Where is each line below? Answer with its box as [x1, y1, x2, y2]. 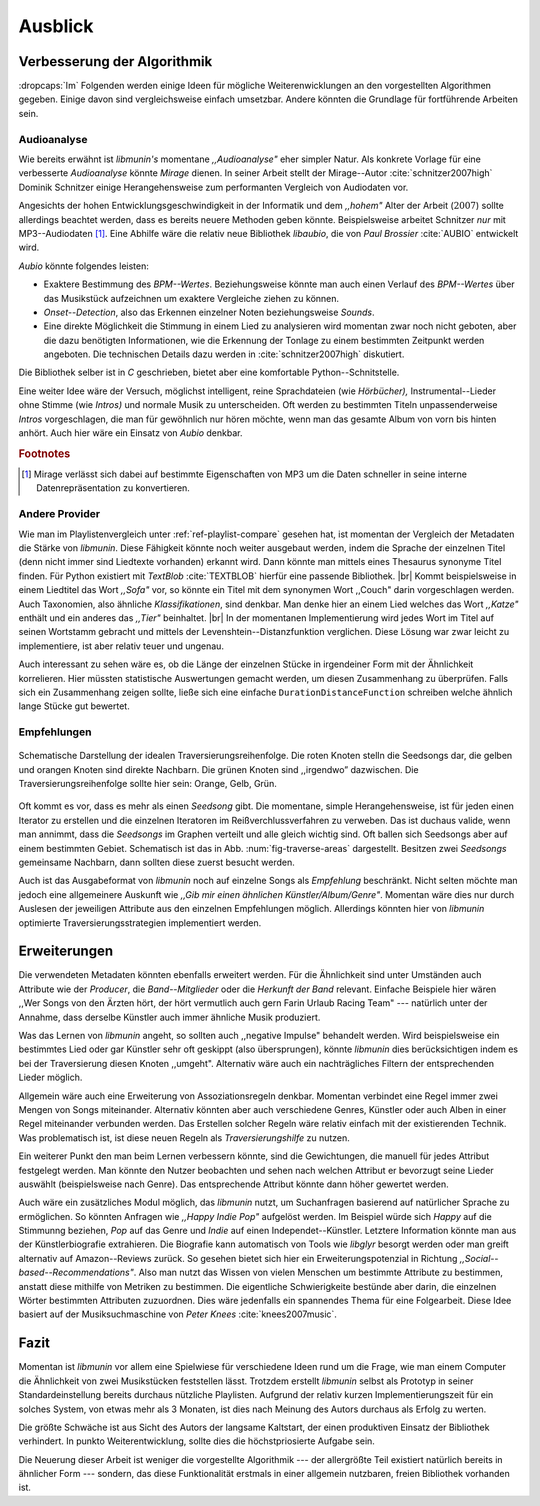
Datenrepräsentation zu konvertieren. [36, 482, 190, 494]
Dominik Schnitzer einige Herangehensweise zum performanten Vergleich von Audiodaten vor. [18, 181, 409, 193]
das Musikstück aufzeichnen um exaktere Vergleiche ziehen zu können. [43, 292, 340, 304]
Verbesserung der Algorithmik [18, 53, 213, 70]
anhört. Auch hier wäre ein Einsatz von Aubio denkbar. [18, 427, 243, 439]
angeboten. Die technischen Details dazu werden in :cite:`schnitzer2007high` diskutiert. [43, 348, 405, 360]
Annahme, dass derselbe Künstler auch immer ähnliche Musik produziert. [18, 1011, 321, 1023]
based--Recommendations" [18, 1266, 134, 1279]
